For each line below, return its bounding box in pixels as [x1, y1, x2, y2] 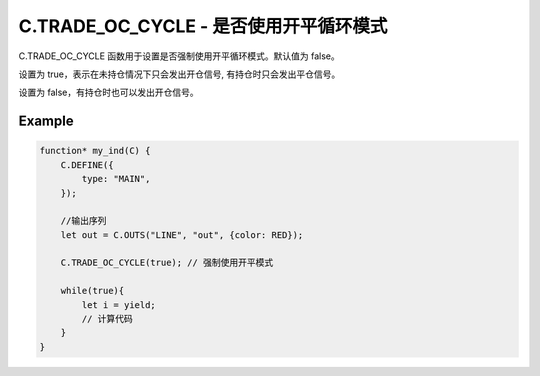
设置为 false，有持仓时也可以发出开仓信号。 [18, 86, 199, 99]
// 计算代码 [81, 313, 134, 325]
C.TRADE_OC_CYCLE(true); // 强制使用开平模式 [60, 257, 274, 269]
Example [18, 113, 74, 130]
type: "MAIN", [81, 173, 151, 185]
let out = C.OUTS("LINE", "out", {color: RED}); [60, 229, 304, 240]
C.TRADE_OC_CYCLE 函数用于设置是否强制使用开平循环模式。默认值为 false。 [18, 50, 340, 62]
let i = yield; [81, 299, 157, 310]
